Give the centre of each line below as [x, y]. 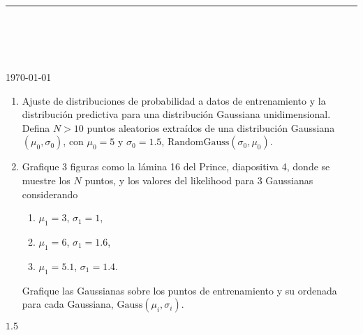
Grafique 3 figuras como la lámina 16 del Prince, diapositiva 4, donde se [176, 166]
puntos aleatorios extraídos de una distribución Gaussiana [211, 127]
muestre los [46, 180]
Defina [36, 127]
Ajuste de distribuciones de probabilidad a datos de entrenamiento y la [174, 100]
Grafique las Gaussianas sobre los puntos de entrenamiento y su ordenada [179, 290]
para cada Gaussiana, [68, 304]
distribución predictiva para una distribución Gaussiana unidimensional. [176, 114]
